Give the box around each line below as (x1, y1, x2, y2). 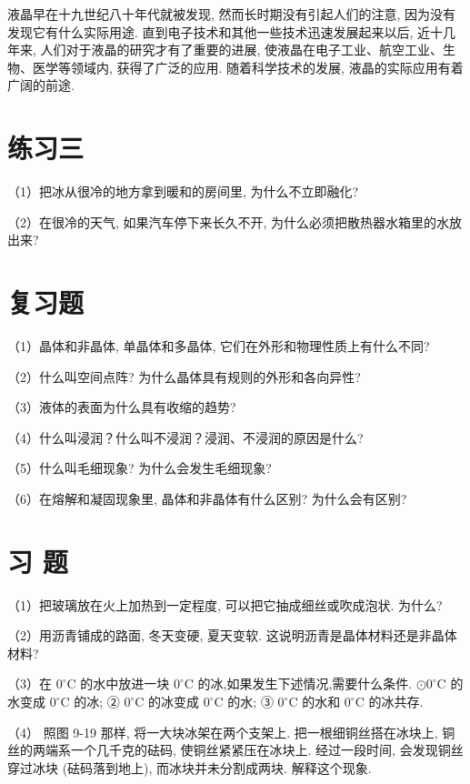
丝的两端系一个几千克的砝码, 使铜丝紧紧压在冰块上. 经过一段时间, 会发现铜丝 (7, 740, 464, 759)
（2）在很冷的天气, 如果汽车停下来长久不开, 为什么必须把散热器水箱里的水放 (7, 212, 463, 231)
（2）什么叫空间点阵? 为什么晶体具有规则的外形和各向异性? (7, 367, 361, 386)
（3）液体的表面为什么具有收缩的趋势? (7, 397, 236, 417)
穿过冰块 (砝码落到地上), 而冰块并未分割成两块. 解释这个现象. (7, 758, 372, 777)
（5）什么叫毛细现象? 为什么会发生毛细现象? (7, 458, 272, 477)
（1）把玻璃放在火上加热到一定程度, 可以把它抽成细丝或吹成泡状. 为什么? (7, 595, 443, 614)
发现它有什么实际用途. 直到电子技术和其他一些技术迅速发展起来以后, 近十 (7, 22, 444, 41)
